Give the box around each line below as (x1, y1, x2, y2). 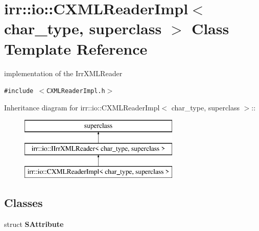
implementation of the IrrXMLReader (4, 67, 123, 78)
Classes (4, 194, 43, 210)
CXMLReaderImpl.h (46, 87, 105, 95)
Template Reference (4, 38, 148, 59)
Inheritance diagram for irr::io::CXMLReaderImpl (4, 102, 160, 112)
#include (4, 87, 34, 95)
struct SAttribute (4, 218, 64, 229)
